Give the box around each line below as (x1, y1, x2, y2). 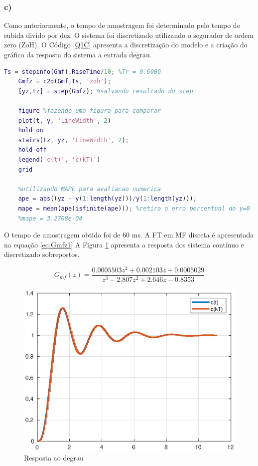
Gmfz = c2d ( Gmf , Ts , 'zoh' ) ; (18, 78, 111, 85)
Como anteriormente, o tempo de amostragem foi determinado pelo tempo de (4, 20, 240, 30)
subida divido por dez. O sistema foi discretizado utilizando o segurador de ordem (4, 29, 254, 40)
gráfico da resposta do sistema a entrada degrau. (4, 49, 152, 59)
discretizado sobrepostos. (4, 249, 80, 259)
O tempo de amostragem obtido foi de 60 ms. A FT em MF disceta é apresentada (4, 230, 254, 240)
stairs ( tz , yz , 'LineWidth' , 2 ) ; (18, 136, 129, 144)
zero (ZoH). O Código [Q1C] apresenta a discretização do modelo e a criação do (4, 39, 248, 50)
